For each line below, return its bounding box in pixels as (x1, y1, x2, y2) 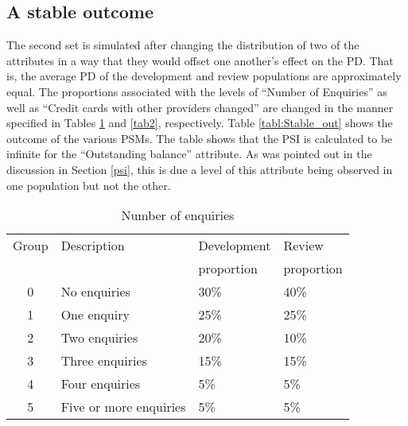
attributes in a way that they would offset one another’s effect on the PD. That (6, 52, 394, 68)
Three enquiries (60, 351, 147, 370)
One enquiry (60, 305, 130, 324)
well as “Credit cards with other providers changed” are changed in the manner (6, 99, 394, 115)
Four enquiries (60, 374, 141, 393)
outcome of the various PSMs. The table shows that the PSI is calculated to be (6, 130, 393, 146)
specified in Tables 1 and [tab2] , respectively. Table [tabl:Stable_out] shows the (6, 114, 393, 131)
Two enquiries (60, 328, 138, 347)
